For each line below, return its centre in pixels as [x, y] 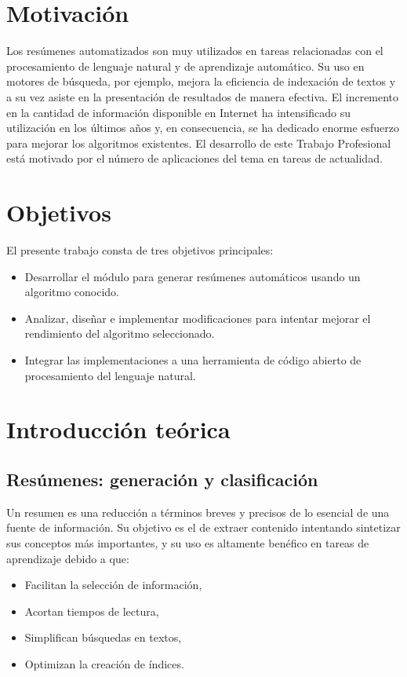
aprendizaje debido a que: [68, 558]
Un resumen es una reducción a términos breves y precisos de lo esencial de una [198, 512]
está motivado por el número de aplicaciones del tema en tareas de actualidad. [194, 158]
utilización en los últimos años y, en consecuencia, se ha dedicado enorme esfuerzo [203, 128]
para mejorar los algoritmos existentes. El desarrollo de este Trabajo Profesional [199, 143]
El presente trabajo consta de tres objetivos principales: [140, 250]
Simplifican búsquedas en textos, [103, 637]
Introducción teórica [118, 429]
